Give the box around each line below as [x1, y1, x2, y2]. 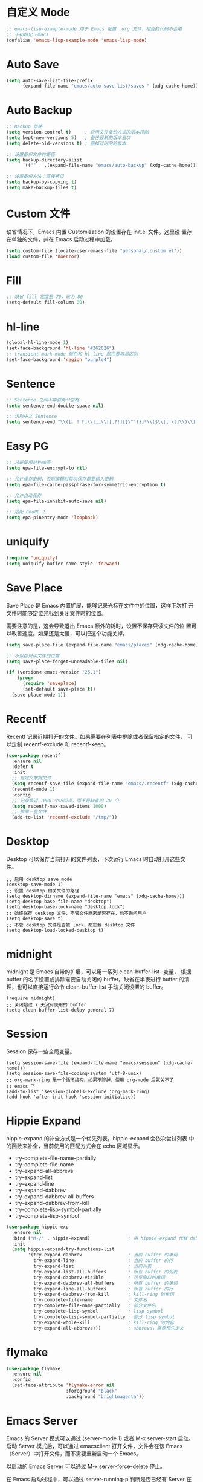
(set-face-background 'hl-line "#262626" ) [6, 345, 115, 351]
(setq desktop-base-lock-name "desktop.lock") [6, 904, 126, 910]
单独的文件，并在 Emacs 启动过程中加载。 [11, 235, 116, 242]
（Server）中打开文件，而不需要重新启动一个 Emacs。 [6, 1449, 142, 1457]
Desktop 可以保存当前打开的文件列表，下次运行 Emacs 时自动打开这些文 [6, 856, 186, 863]
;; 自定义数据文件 [11, 775, 52, 781]
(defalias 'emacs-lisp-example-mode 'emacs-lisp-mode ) [6, 37, 147, 43]
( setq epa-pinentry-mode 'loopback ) [6, 515, 98, 521]
